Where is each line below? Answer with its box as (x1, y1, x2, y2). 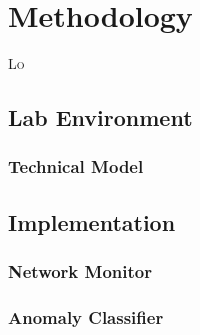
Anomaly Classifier (8, 304, 164, 329)
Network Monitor (8, 259, 152, 284)
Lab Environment (8, 102, 193, 133)
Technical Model (8, 154, 144, 179)
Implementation (8, 206, 176, 237)
